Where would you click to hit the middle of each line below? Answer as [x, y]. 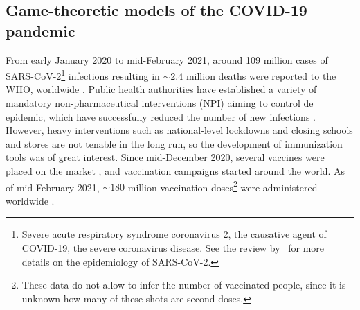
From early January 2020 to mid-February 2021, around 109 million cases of [167, 59]
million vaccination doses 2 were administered [223, 186]
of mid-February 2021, [53, 187]
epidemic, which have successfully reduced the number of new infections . [161, 116]
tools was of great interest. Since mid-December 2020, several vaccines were [165, 157]
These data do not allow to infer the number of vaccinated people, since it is [184, 285]
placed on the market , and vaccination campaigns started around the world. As [175, 171]
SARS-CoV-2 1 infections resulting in [83, 75]
